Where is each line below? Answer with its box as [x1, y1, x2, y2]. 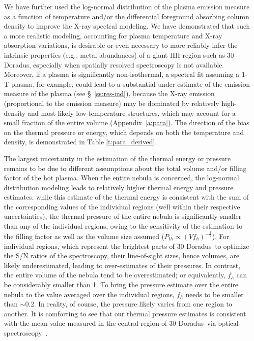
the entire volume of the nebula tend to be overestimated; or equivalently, [4, 270, 226, 280]
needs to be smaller [185, 289, 244, 299]
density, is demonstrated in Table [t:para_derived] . [4, 136, 157, 147]
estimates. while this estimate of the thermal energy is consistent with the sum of [4, 192, 249, 202]
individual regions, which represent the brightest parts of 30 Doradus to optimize [4, 240, 249, 251]
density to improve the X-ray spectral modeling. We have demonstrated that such [4, 21, 250, 31]
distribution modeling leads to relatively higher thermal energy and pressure [4, 182, 233, 192]
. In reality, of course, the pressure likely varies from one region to [34, 299, 232, 309]
